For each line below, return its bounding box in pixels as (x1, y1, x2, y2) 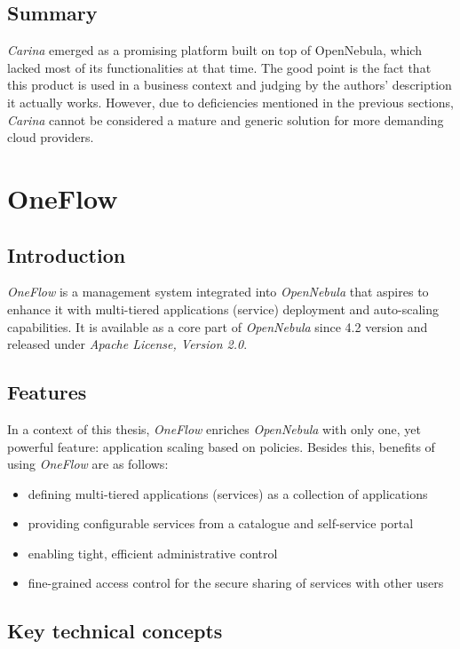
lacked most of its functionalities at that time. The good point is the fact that (7, 58, 432, 76)
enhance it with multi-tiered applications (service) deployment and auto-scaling (7, 299, 440, 318)
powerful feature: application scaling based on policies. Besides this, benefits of (7, 437, 435, 455)
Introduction (7, 241, 126, 268)
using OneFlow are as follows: (7, 455, 169, 473)
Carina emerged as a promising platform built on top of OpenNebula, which (7, 41, 422, 59)
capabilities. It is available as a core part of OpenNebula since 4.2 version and (7, 317, 428, 336)
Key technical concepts (7, 617, 223, 645)
